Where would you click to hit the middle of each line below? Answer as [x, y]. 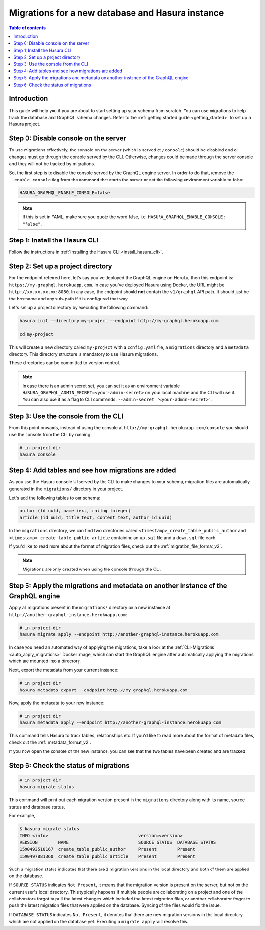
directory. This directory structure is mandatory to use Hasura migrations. [83, 354]
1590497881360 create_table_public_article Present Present [107, 856]
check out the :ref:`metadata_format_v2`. [50, 742]
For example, [22, 816]
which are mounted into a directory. [45, 661]
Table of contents [27, 28]
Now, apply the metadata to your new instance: [57, 703]
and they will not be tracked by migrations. [52, 164]
